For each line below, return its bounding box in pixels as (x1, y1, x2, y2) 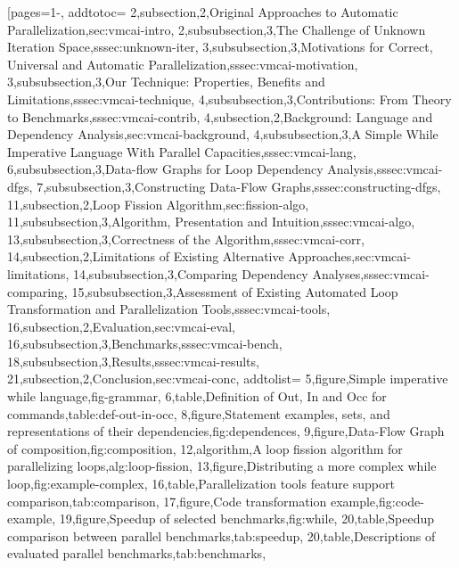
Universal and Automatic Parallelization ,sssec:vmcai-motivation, (7, 54, 358, 73)
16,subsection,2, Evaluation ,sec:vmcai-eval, (7, 317, 235, 335)
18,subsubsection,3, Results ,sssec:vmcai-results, (7, 351, 259, 370)
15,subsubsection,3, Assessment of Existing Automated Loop (71, 282, 398, 300)
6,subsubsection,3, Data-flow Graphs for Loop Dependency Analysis (7, 160, 373, 178)
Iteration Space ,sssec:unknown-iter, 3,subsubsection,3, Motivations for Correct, (7, 37, 433, 56)
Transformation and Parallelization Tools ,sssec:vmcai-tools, (7, 300, 331, 318)
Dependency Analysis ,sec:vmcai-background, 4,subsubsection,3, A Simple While (7, 125, 439, 144)
